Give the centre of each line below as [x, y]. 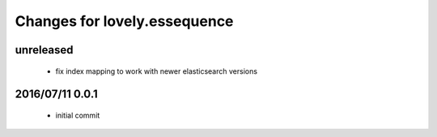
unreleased [44, 50]
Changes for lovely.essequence [124, 21]
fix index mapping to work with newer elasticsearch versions [157, 71]
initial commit [78, 115]
